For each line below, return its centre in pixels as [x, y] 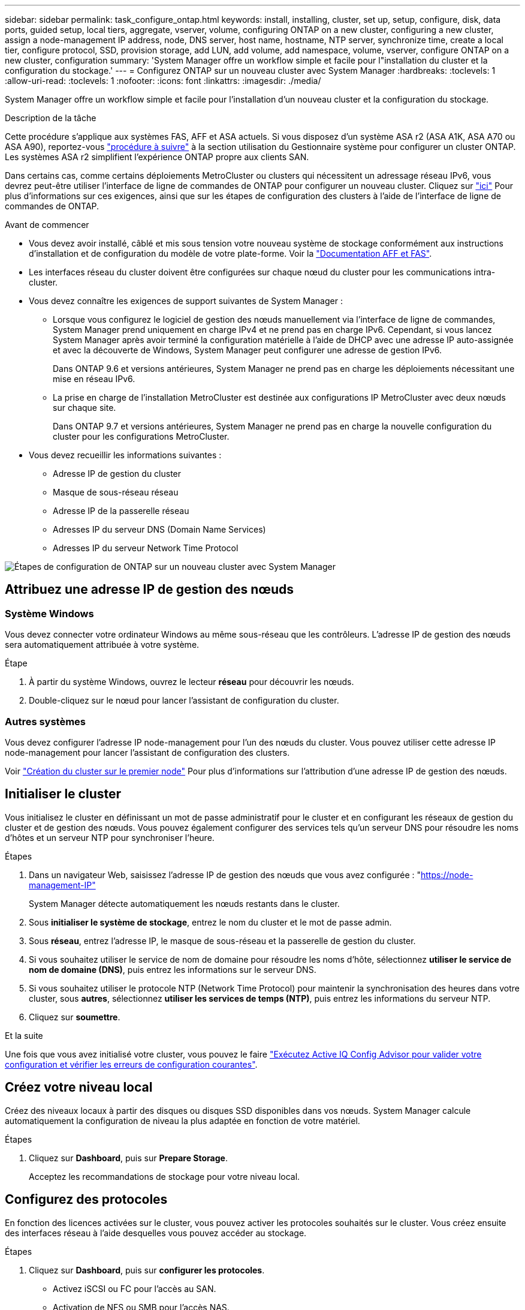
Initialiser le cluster [63, 794]
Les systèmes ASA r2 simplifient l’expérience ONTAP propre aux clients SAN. [157, 157]
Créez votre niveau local [79, 1087]
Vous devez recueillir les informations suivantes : [125, 455]
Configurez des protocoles [86, 1200]
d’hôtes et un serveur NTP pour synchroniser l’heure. [110, 837]
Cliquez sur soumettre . [75, 1017]
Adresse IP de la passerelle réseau [121, 511]
